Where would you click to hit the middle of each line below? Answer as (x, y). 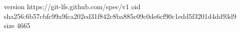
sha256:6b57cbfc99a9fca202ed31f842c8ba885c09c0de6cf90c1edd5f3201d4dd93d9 (120, 16)
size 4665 (17, 25)
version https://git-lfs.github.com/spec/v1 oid (72, 6)
